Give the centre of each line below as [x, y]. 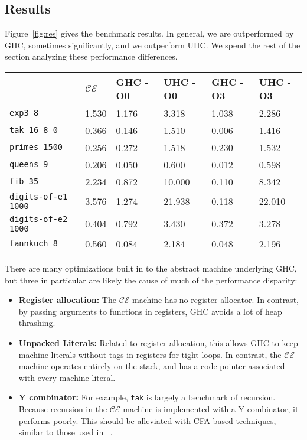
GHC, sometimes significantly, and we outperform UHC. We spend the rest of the [153, 45]
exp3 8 [24, 113]
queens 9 [29, 164]
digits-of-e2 [39, 219]
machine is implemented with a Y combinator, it [211, 408]
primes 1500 [36, 147]
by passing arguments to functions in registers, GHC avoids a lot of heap [150, 311]
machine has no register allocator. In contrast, [215, 300]
